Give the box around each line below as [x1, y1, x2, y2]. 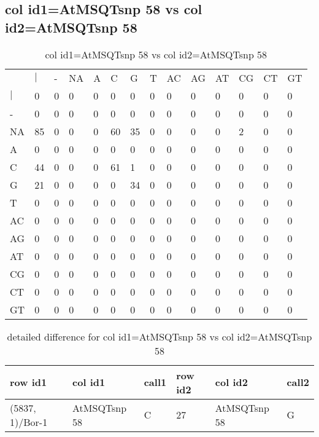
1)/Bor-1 [10, 414, 48, 429]
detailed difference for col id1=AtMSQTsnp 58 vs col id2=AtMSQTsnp [7, 329, 312, 344]
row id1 [10, 375, 47, 390]
